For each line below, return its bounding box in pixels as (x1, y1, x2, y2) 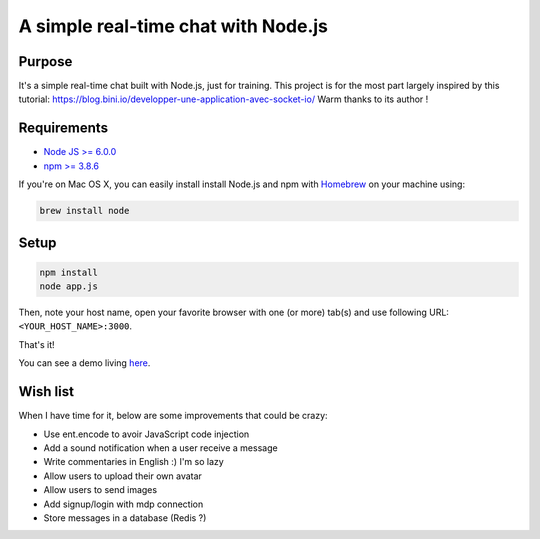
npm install (39, 266, 99, 278)
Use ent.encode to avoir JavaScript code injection (43, 428, 250, 440)
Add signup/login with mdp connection (43, 498, 204, 510)
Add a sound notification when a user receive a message (43, 441, 279, 454)
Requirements (18, 120, 109, 137)
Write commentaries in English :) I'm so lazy (43, 456, 224, 468)
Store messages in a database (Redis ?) (43, 511, 207, 524)
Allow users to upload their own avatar (43, 470, 202, 482)
